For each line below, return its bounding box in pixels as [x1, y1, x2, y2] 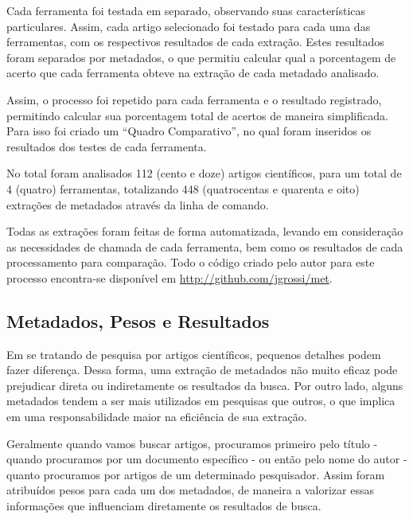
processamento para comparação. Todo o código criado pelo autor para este [6, 254, 375, 271]
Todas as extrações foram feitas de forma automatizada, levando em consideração [6, 223, 403, 240]
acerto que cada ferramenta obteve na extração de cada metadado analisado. [6, 64, 380, 81]
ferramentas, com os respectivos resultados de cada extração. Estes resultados [6, 33, 384, 50]
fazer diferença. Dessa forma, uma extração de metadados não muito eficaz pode [6, 361, 398, 378]
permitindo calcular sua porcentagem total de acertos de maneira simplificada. [6, 107, 388, 123]
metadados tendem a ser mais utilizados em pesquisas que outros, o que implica [6, 392, 395, 409]
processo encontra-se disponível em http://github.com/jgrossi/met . [6, 269, 333, 286]
